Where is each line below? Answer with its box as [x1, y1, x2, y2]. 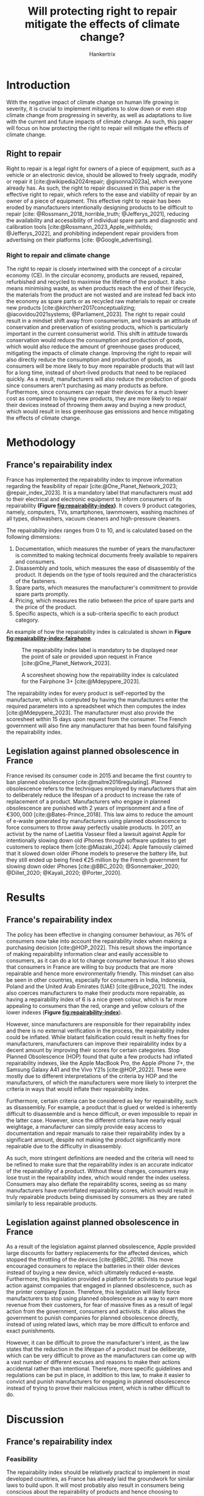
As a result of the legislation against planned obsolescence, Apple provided [6, 1243, 196, 1250]
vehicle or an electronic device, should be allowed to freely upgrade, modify [6, 171, 197, 178]
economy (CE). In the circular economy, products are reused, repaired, [6, 272, 184, 279]
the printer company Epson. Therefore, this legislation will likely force [6, 1289, 180, 1296]
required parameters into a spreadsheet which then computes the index [6, 702, 186, 710]
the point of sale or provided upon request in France [21, 653, 152, 660]
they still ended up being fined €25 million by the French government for [6, 856, 188, 863]
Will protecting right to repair [27, 4, 178, 18]
